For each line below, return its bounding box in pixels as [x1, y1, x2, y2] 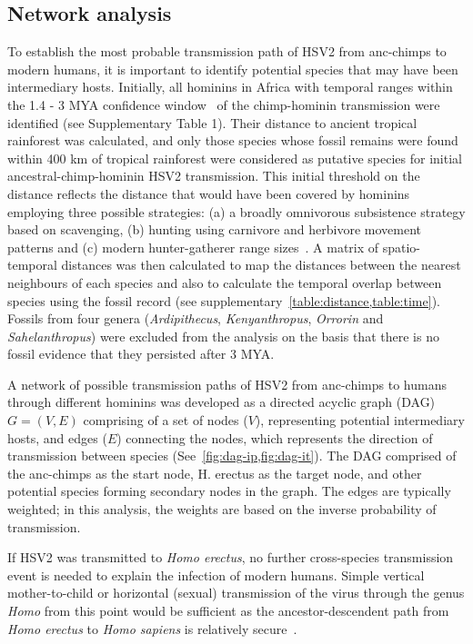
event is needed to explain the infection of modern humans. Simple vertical [7, 565, 425, 584]
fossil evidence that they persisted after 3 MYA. [7, 344, 275, 363]
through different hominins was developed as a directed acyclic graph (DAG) [7, 392, 436, 411]
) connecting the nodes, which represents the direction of [116, 428, 433, 447]
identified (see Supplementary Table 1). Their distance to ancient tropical [7, 113, 418, 132]
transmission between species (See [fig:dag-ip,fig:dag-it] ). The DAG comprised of [7, 446, 457, 465]
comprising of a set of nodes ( [83, 411, 248, 430]
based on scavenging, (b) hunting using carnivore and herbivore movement [7, 220, 422, 239]
